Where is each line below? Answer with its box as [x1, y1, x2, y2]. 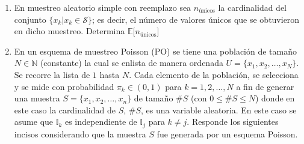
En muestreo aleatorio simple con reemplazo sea [14, 1, 191, 13]
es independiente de [64, 115, 137, 128]
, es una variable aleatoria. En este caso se [141, 103, 297, 116]
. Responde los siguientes [187, 115, 279, 128]
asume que [14, 115, 54, 128]
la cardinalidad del [218, 1, 287, 13]
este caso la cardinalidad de [14, 103, 116, 116]
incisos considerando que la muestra [14, 127, 146, 140]
